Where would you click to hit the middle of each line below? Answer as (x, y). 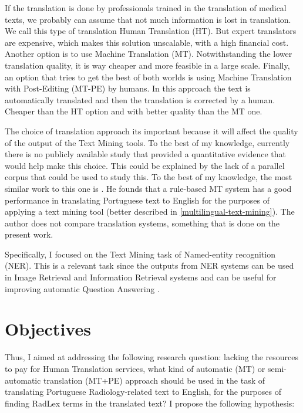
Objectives (48, 329)
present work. (29, 234)
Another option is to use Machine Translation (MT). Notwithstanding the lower (149, 54)
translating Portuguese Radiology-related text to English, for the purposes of (143, 392)
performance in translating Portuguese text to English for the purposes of (137, 200)
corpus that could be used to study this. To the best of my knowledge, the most (149, 177)
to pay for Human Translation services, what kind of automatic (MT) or (135, 368)
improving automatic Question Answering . (82, 288)
